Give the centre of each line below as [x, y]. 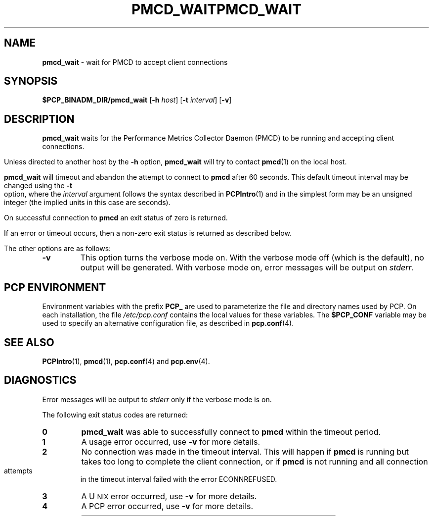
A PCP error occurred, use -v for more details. [167, 506]
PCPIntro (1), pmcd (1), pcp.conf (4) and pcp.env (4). [126, 361]
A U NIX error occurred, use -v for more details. [169, 496]
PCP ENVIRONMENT [55, 287]
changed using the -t [38, 186]
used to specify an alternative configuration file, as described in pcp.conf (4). [168, 323]
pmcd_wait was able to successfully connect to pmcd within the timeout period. [231, 432]
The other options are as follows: [58, 249]
